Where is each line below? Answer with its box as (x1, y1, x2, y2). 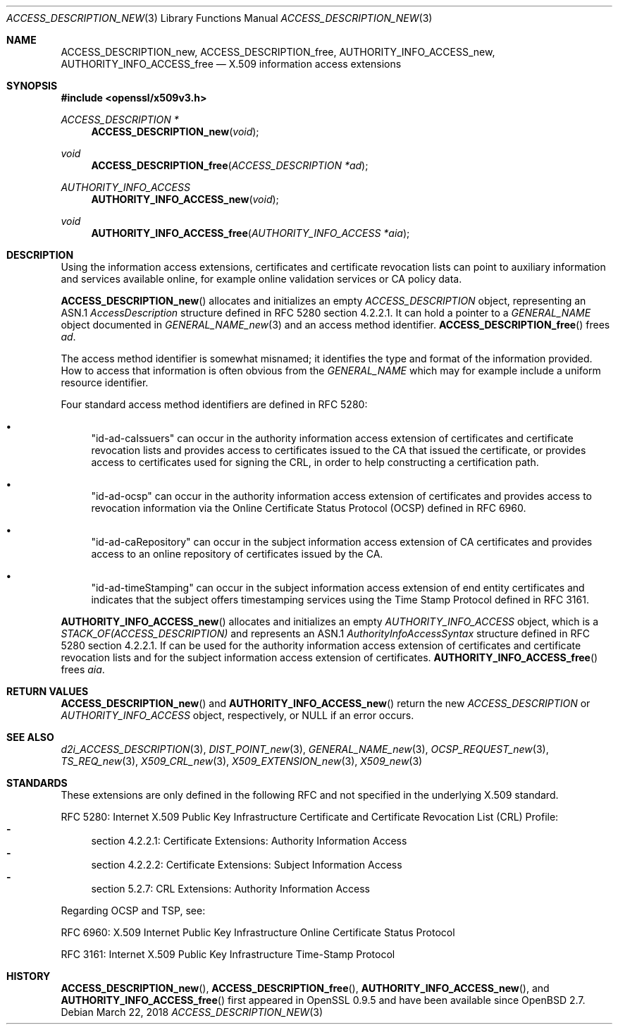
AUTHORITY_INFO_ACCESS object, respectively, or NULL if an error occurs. (61, 709, 414, 721)
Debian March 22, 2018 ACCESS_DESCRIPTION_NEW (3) (61, 1006, 323, 1018)
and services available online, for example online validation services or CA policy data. (61, 273, 462, 285)
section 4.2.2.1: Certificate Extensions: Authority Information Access (91, 835, 407, 847)
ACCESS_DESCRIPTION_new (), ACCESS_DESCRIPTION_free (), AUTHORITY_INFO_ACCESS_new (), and (61, 982, 550, 994)
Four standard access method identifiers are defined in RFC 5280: (61, 398, 368, 410)
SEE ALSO (6, 731, 54, 743)
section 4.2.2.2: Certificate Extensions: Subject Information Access (91, 859, 402, 871)
